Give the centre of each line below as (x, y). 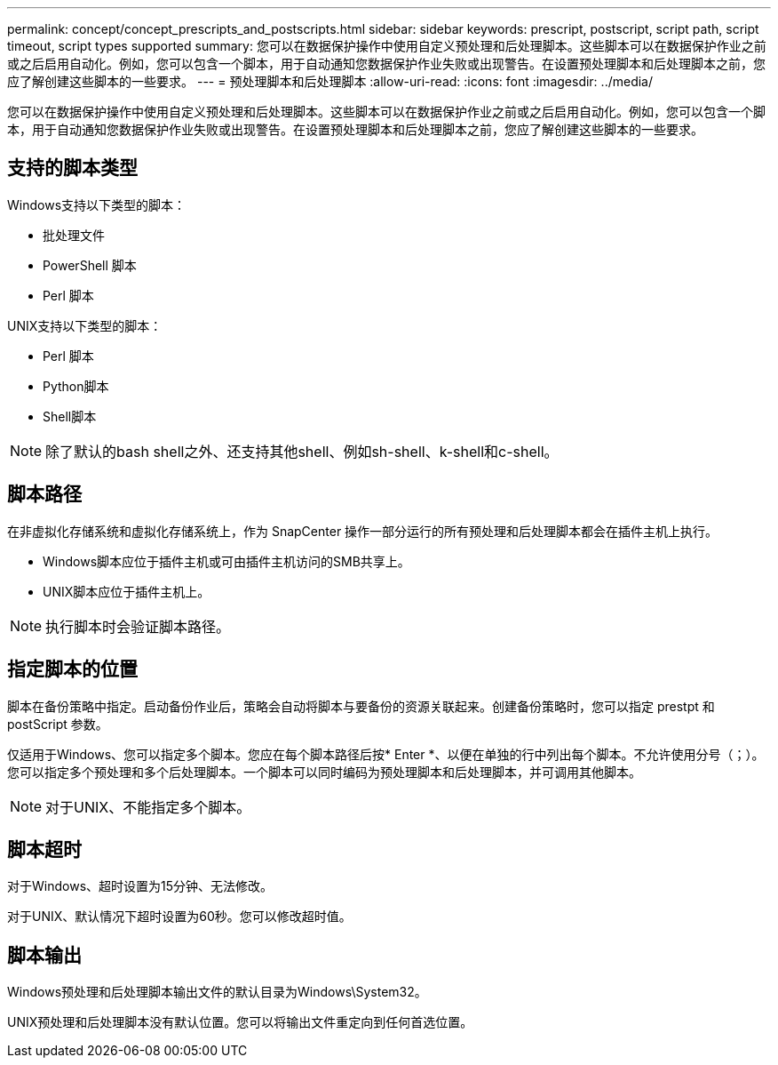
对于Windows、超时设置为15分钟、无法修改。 (140, 886)
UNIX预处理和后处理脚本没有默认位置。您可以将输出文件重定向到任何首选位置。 (240, 1022)
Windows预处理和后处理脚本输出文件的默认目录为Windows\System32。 (217, 992)
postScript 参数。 (58, 724)
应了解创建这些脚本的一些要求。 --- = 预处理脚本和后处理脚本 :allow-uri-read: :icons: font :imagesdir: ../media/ (330, 81)
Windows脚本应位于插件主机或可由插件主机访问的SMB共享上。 (226, 561)
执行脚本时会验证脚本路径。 (138, 626)
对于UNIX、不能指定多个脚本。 (148, 807)
